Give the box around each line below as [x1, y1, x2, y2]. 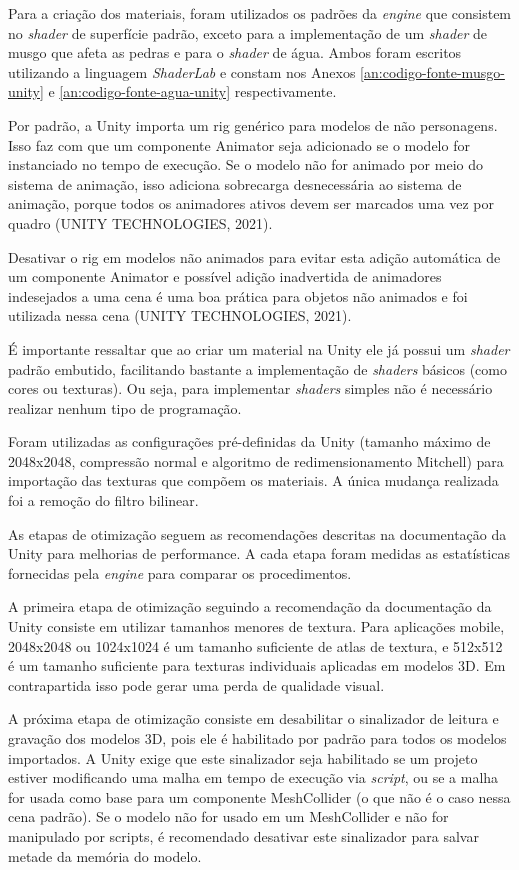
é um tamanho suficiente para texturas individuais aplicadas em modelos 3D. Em [8, 655, 506, 676]
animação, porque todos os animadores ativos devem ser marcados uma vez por [8, 193, 494, 214]
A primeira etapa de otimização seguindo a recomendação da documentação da [8, 596, 492, 617]
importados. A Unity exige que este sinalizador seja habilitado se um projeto [8, 747, 478, 768]
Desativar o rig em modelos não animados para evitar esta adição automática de [8, 246, 501, 267]
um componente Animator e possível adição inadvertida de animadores [8, 266, 442, 287]
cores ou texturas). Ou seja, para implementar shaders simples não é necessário [8, 378, 493, 399]
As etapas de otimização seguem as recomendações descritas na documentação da [8, 523, 507, 544]
